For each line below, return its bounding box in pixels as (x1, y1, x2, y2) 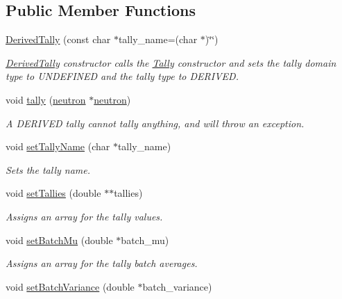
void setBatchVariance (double (6, 279, 135, 293)
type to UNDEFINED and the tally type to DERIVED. (6, 69, 239, 83)
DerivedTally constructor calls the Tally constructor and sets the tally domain (6, 55, 336, 70)
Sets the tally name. (6, 162, 91, 177)
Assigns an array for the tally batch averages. (6, 256, 198, 270)
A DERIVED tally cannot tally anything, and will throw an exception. (6, 115, 305, 130)
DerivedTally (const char (6, 32, 111, 47)
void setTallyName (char (6, 139, 110, 154)
